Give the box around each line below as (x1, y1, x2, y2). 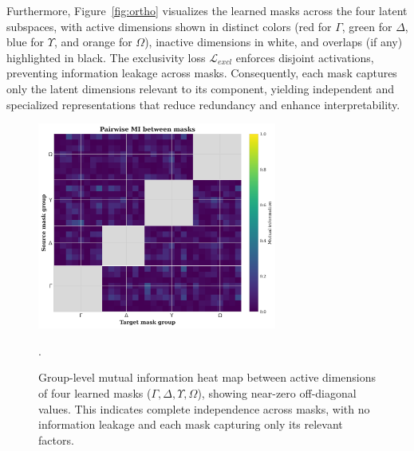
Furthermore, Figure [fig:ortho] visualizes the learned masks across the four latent (6, 2, 408, 18)
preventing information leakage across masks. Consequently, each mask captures (6, 65, 397, 81)
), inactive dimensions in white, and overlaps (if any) (144, 33, 403, 50)
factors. (38, 431, 74, 448)
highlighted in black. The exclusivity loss (6, 49, 206, 65)
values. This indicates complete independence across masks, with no (38, 400, 370, 417)
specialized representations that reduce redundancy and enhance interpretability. (6, 96, 400, 112)
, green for (341, 18, 392, 34)
